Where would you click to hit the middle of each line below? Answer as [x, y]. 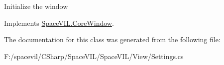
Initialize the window [36, 6]
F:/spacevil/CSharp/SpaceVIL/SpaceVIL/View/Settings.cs [94, 56]
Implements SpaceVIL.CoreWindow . [59, 23]
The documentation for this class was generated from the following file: [112, 39]
